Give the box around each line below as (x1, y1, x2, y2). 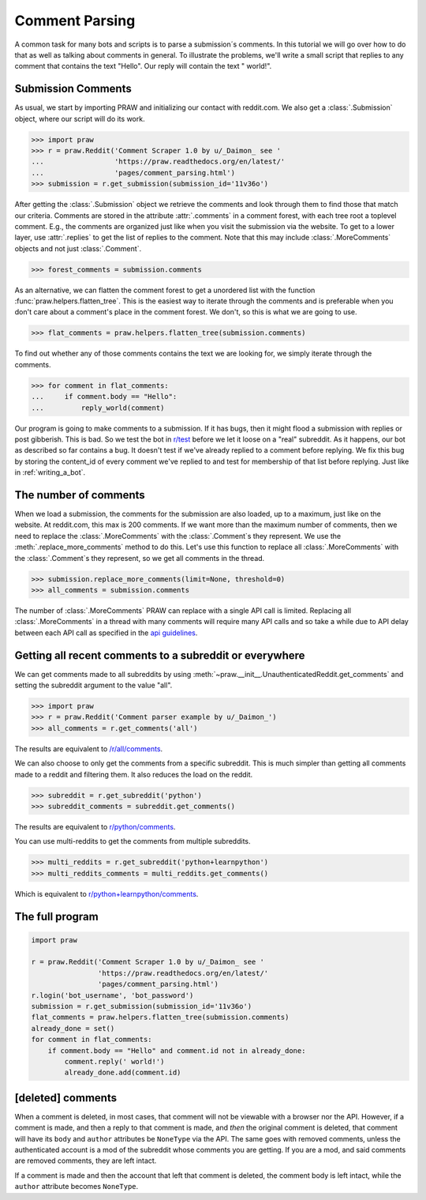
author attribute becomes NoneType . (14, 1182, 139, 1191)
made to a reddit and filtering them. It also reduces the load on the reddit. (14, 769, 253, 779)
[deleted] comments (14, 1091, 118, 1104)
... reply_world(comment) (31, 403, 165, 412)
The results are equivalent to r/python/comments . (14, 822, 176, 831)
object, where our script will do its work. (14, 114, 145, 123)
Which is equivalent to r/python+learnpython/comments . (14, 889, 199, 898)
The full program (14, 909, 99, 924)
